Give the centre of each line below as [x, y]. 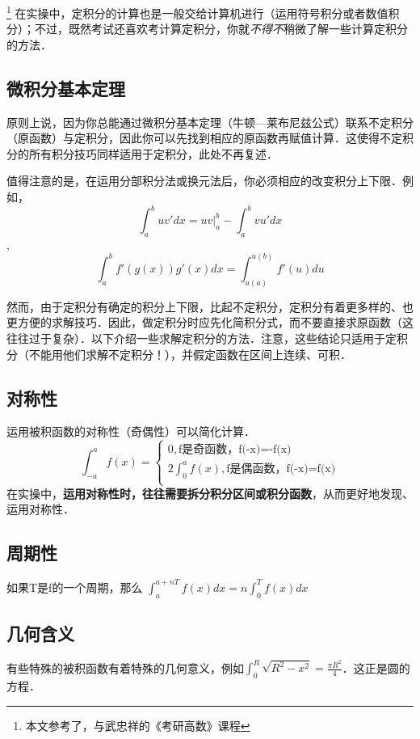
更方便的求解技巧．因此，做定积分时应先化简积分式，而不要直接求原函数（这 [210, 322]
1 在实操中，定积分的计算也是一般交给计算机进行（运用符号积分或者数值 [197, 12]
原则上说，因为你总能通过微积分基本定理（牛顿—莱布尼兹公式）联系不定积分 [210, 122]
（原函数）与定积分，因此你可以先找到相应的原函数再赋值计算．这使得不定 [204, 138]
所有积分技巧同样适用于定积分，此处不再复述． [153, 153]
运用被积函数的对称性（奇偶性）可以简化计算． [131, 431]
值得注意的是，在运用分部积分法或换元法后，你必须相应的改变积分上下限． [204, 181]
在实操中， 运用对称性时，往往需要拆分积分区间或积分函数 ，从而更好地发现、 [210, 493]
